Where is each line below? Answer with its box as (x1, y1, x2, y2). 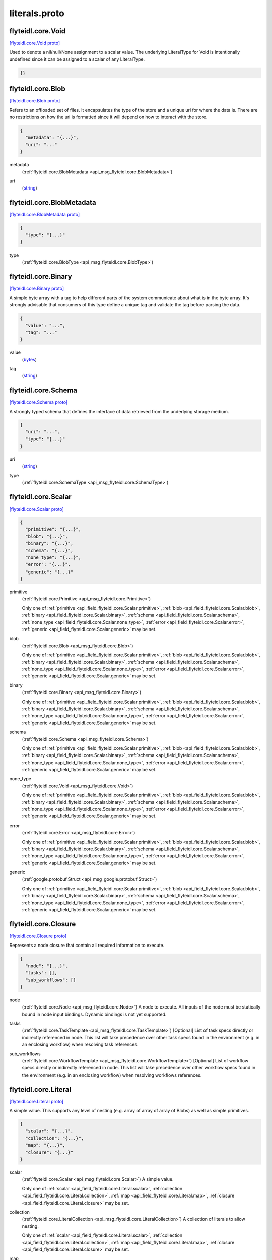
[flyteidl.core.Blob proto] (9, 98, 60, 104)
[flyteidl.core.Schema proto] (9, 399, 68, 405)
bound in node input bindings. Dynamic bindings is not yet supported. (22, 1011, 167, 1017)
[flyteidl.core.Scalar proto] (9, 506, 64, 512)
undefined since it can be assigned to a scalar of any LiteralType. (9, 56, 145, 62)
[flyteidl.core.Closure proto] (9, 933, 67, 939)
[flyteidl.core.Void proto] (9, 40, 60, 46)
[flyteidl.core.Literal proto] (9, 1098, 64, 1104)
